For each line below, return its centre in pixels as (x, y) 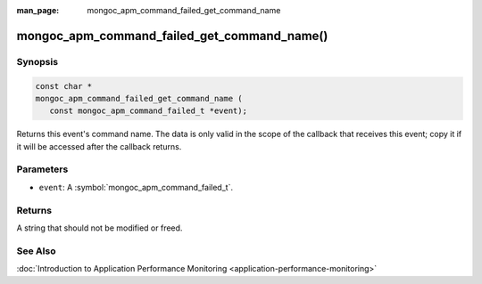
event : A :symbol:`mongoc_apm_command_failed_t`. (136, 187)
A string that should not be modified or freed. (100, 228)
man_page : (38, 10)
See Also (36, 251)
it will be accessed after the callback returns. (99, 146)
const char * (64, 86)
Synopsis (37, 61)
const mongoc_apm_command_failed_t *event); (148, 111)
